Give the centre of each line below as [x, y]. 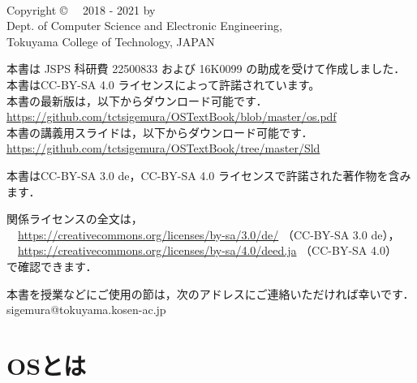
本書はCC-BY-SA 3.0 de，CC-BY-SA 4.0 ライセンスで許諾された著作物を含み [209, 175]
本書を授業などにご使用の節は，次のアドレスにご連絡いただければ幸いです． [211, 293]
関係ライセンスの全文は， [75, 219]
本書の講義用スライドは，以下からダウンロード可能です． [160, 132]
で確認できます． [52, 266]
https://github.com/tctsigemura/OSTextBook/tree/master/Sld [163, 148]
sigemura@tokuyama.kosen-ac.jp [86, 310]
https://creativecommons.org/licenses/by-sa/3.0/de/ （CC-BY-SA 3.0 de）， [209, 234]
